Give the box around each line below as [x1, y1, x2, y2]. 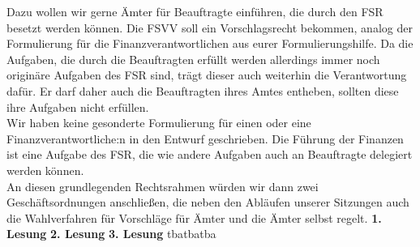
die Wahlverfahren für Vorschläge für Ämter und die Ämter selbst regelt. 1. [6, 209, 382, 226]
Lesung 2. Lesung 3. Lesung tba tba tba [6, 225, 216, 242]
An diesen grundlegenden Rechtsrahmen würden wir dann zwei [6, 177, 319, 194]
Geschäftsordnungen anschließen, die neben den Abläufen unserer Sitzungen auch [6, 194, 409, 211]
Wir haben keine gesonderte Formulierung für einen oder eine [6, 114, 311, 131]
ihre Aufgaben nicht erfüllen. [6, 98, 149, 115]
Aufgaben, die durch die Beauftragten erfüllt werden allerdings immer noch [6, 50, 380, 67]
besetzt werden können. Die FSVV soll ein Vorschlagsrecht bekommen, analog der [6, 19, 413, 36]
